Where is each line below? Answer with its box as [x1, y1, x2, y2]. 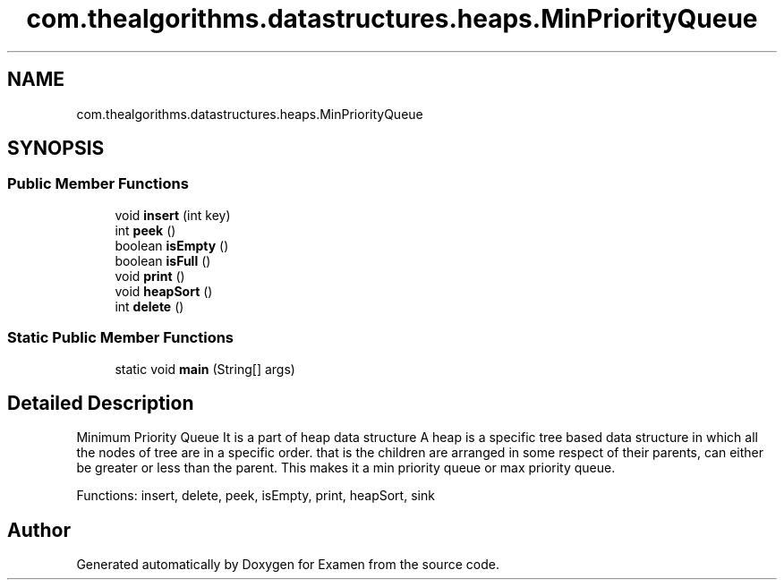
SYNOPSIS [7, 137, 105, 160]
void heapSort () [115, 283, 213, 299]
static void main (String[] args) [115, 361, 295, 377]
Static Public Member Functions [7, 328, 234, 347]
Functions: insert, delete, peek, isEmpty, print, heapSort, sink [76, 488, 435, 504]
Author [7, 518, 71, 541]
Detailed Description [7, 391, 194, 414]
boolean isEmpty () [115, 237, 229, 253]
